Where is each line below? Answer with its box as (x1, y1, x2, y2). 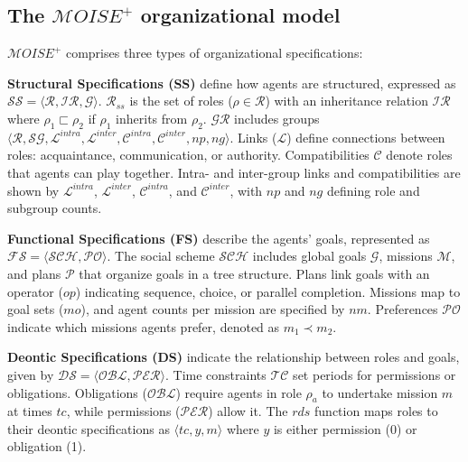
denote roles (386, 145, 453, 164)
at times (7, 402, 52, 420)
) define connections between (286, 127, 445, 146)
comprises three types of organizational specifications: (65, 43, 363, 62)
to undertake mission (322, 383, 438, 402)
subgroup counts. (7, 199, 102, 217)
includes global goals (252, 246, 367, 265)
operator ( (7, 282, 63, 300)
